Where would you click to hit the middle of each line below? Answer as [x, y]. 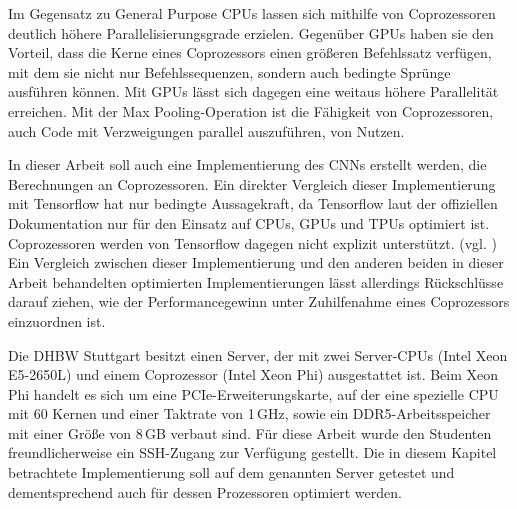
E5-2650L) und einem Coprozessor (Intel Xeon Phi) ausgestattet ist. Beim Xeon [253, 374]
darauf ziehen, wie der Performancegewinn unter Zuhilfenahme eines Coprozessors [259, 301]
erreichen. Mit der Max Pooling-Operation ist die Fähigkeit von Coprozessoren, [251, 110]
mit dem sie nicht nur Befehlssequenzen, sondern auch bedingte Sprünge [229, 71]
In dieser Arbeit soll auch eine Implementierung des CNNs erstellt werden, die [247, 164]
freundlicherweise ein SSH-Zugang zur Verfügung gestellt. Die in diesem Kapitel [252, 452]
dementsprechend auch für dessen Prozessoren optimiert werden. [205, 491]
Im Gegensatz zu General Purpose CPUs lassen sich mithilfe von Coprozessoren [252, 13]
